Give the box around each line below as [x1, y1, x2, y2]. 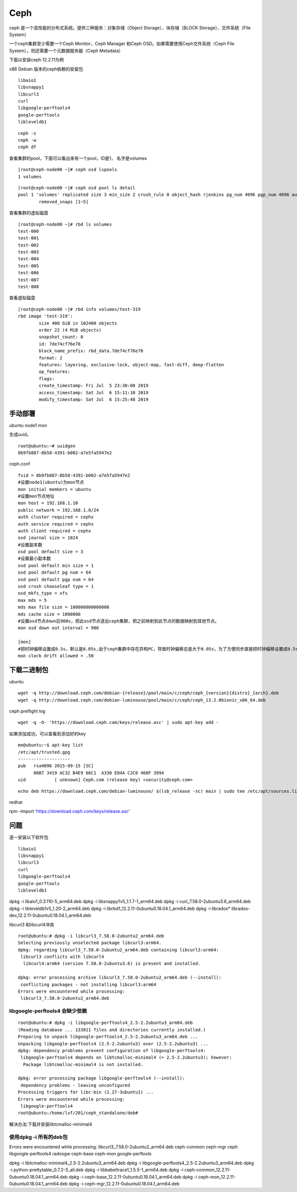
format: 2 [39, 355, 63, 360]
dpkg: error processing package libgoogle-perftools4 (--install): [18, 1075, 185, 1081]
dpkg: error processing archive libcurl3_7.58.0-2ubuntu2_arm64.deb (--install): [18, 975, 222, 980]
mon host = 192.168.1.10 [18, 500, 78, 506]
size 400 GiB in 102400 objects [39, 320, 117, 326]
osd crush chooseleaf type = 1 [18, 584, 94, 590]
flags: [39, 376, 55, 381]
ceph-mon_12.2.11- [198, 1174, 236, 1180]
